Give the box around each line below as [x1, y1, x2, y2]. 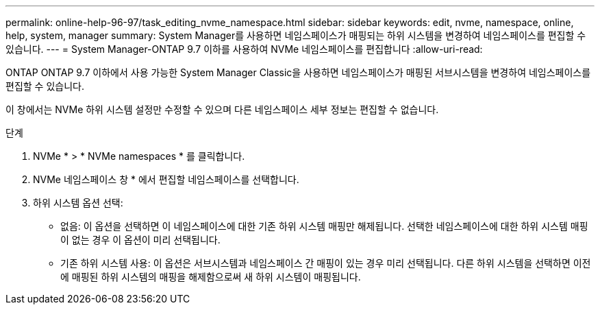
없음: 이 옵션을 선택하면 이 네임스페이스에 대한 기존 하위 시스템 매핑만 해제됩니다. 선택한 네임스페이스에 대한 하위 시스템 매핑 [60, 220, 588, 232]
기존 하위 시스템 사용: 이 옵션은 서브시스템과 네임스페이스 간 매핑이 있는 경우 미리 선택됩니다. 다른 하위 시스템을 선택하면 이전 [60, 257, 591, 269]
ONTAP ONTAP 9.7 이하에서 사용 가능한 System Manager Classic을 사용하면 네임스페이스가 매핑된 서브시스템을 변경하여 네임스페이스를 [5, 67, 591, 78]
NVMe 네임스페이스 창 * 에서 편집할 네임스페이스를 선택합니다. [33, 174, 299, 185]
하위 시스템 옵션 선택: [33, 197, 123, 208]
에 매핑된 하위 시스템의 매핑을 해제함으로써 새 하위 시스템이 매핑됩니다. [60, 271, 361, 283]
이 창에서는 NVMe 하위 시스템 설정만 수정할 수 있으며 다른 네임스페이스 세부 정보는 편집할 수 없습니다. [5, 104, 439, 115]
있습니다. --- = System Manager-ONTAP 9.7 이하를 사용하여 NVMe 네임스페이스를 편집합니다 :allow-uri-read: [5, 43, 483, 55]
